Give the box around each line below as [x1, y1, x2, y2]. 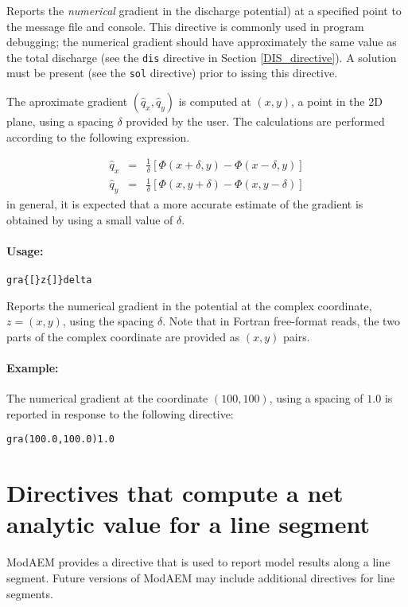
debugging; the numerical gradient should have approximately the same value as [6, 33, 397, 50]
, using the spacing [62, 313, 154, 329]
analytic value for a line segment [6, 508, 370, 540]
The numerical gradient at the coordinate [6, 390, 208, 407]
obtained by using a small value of [6, 211, 173, 228]
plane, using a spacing [6, 113, 114, 130]
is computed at [178, 93, 251, 110]
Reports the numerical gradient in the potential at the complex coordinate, [6, 297, 372, 313]
